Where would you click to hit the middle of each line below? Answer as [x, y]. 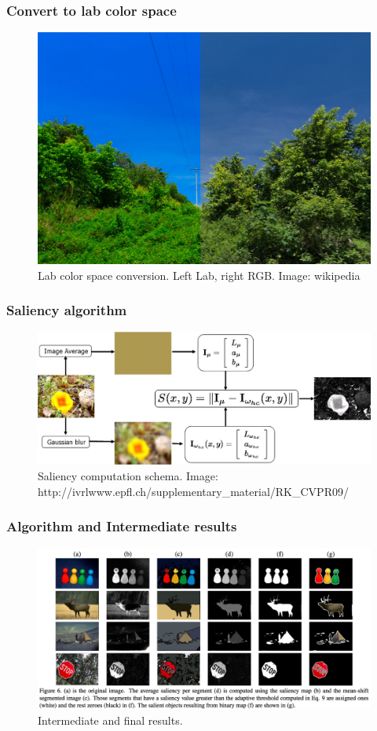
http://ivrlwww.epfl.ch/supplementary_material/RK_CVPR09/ [193, 491]
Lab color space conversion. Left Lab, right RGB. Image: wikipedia [199, 275]
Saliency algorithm [67, 310]
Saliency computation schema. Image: [128, 475]
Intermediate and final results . [110, 720]
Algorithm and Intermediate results [122, 526]
